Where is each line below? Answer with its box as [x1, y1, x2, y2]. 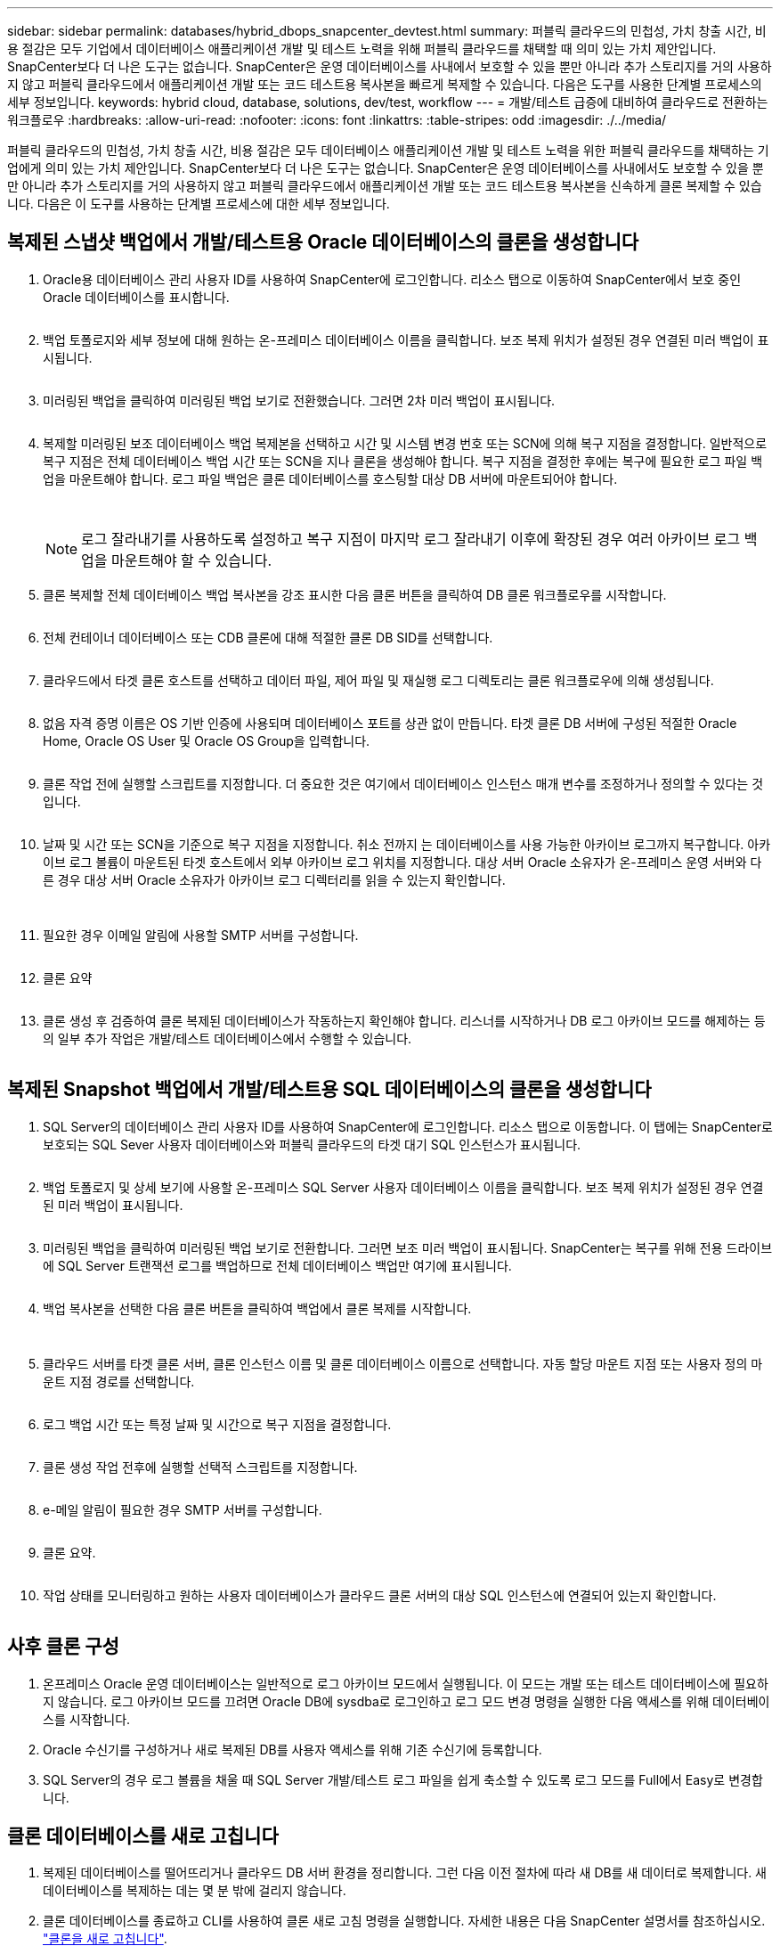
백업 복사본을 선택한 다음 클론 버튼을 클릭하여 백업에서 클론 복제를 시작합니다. [43, 1300, 472, 1316]
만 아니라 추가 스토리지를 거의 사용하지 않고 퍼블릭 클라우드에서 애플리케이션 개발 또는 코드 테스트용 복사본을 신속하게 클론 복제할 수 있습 [7, 178, 762, 193]
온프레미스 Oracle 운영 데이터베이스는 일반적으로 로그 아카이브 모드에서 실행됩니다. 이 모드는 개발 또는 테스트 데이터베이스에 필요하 [43, 1675, 768, 1691]
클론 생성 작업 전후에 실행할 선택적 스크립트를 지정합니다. [43, 1459, 358, 1475]
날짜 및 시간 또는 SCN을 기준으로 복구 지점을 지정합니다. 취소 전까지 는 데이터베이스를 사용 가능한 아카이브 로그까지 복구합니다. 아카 [43, 836, 771, 852]
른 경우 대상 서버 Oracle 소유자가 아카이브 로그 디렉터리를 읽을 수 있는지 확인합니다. [43, 871, 506, 887]
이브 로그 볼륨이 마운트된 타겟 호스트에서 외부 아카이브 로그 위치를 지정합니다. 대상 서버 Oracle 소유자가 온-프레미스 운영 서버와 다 [43, 854, 762, 870]
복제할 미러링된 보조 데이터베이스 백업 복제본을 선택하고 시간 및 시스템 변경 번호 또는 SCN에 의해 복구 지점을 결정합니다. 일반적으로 [43, 435, 768, 451]
